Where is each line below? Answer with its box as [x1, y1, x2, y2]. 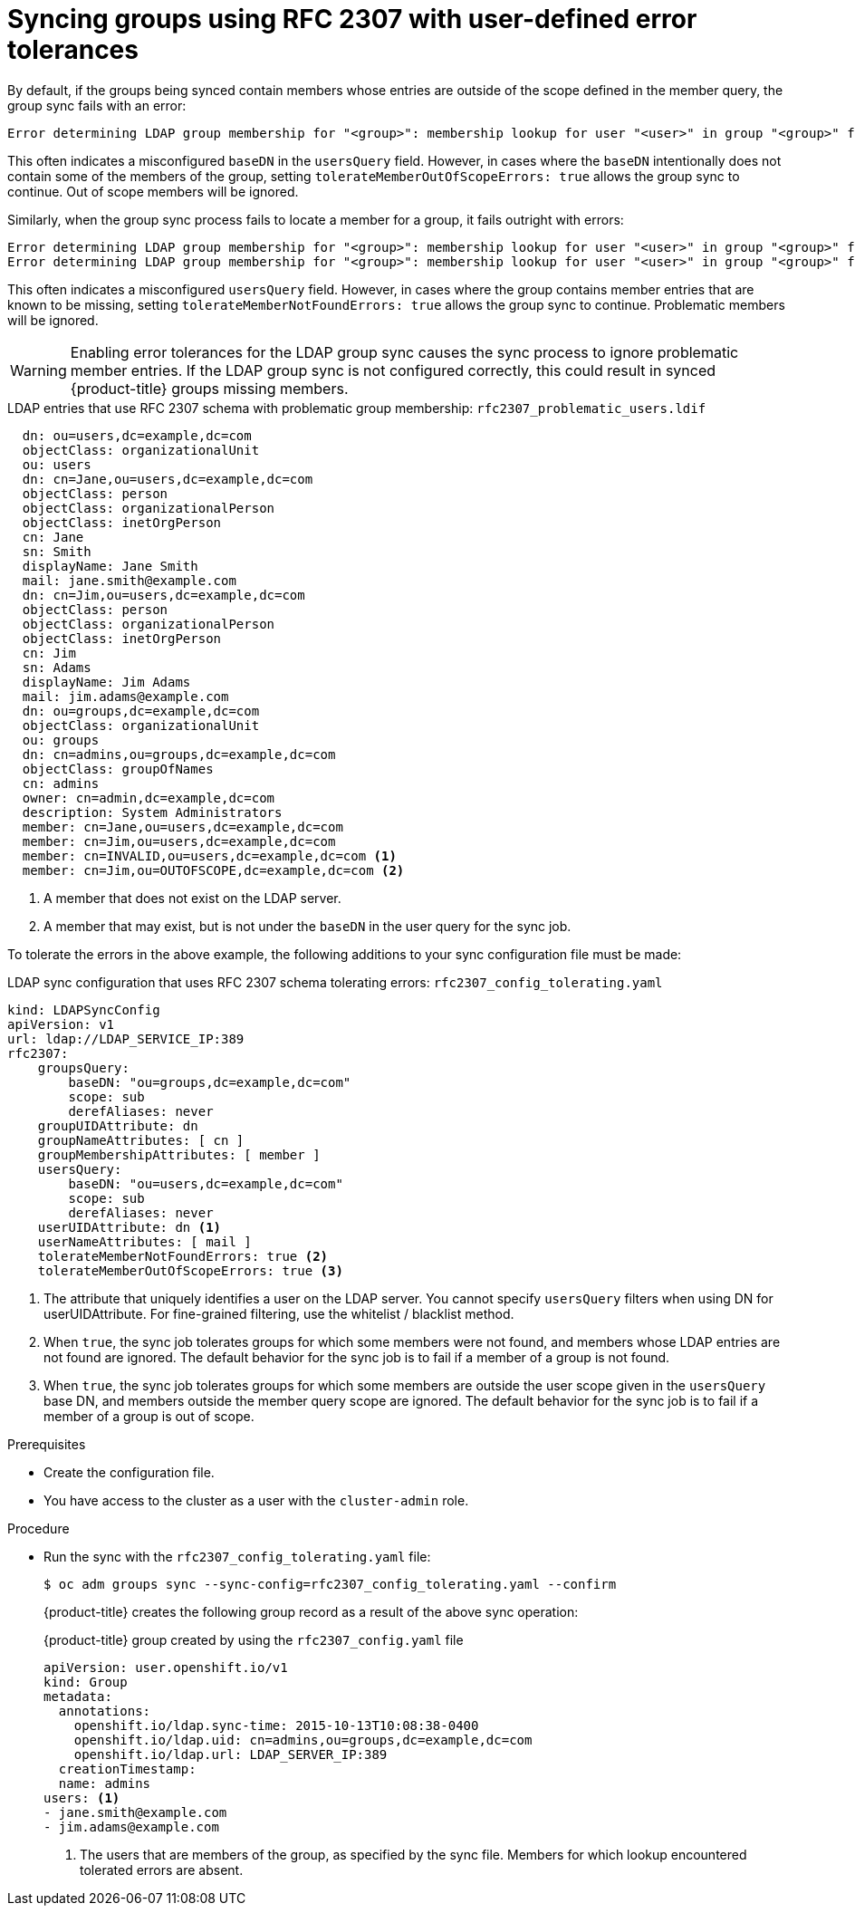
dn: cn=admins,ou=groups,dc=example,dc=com [22, 746, 336, 762]
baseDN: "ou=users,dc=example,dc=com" [68, 1176, 343, 1191]
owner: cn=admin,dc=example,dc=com [22, 790, 275, 805]
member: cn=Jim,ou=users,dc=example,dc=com [22, 833, 336, 849]
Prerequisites [7, 1436, 86, 1452]
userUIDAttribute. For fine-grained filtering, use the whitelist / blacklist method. [43, 1305, 514, 1322]
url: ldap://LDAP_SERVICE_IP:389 [7, 1031, 245, 1046]
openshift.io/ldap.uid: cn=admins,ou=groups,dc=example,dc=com [73, 1732, 533, 1747]
